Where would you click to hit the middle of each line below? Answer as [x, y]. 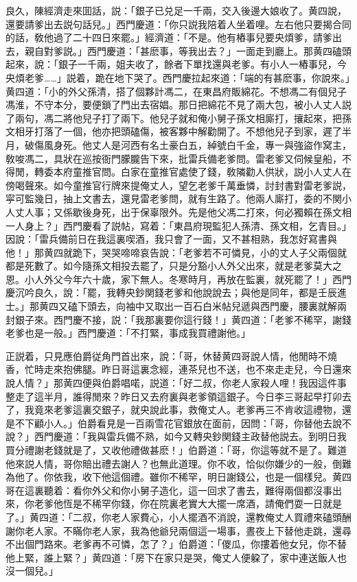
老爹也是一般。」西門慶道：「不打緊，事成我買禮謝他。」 [128, 333]
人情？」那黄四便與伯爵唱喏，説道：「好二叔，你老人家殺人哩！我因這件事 [181, 383]
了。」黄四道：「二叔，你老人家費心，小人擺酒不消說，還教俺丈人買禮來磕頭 [174, 517]
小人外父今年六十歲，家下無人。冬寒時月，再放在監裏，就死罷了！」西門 [188, 279]
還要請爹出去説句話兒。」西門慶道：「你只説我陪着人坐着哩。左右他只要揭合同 [178, 24]
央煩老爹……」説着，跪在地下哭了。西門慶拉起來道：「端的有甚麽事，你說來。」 [178, 77]
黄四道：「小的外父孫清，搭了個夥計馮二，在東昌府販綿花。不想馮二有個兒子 [176, 91]
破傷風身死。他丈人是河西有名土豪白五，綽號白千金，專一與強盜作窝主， [188, 144]
